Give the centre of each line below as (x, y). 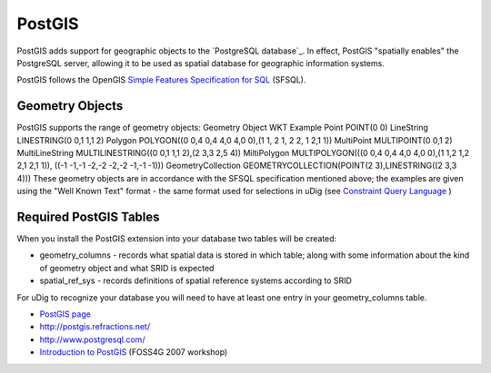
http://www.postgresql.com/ (92, 339)
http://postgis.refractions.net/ (95, 327)
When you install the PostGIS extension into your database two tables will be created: (177, 239)
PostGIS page (65, 314)
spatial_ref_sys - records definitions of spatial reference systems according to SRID (195, 280)
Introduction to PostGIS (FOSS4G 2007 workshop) (134, 352)
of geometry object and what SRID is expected (127, 268)
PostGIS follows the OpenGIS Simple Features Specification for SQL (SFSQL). (161, 80)
